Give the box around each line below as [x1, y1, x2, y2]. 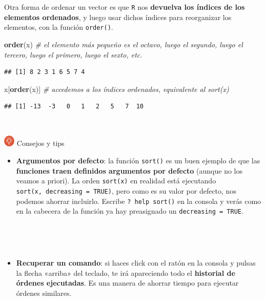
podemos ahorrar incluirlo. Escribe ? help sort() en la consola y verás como [16, 195, 261, 206]
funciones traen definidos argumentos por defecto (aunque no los [16, 165, 243, 176]
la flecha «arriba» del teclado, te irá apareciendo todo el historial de [16, 267, 235, 278]
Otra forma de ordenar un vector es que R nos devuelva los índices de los [4, 2, 245, 12]
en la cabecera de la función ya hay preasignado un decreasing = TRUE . [16, 205, 243, 216]
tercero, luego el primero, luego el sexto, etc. [4, 49, 142, 60]
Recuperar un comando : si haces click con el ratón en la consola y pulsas [16, 257, 256, 268]
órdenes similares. [16, 288, 72, 298]
